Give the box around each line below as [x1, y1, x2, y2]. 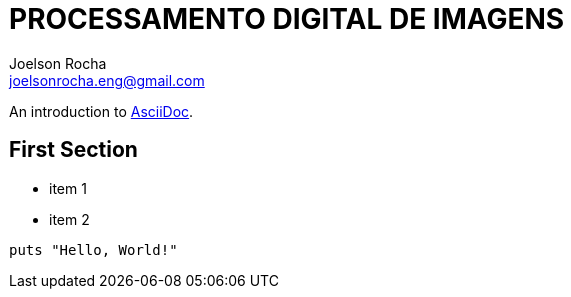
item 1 [49, 179, 87, 197]
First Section [9, 137, 138, 163]
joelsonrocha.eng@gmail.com [9, 71, 205, 89]
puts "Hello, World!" [9, 241, 178, 258]
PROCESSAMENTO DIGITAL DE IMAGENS [9, 2, 565, 36]
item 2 [49, 210, 90, 228]
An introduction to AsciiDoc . [9, 102, 194, 120]
